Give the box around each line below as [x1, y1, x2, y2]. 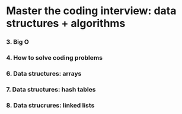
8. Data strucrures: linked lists [6, 101, 95, 109]
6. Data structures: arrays [6, 69, 82, 77]
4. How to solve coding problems [6, 54, 103, 62]
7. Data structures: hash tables [6, 85, 96, 93]
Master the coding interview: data [6, 4, 177, 18]
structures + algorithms [6, 17, 126, 30]
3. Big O [6, 38, 30, 46]
